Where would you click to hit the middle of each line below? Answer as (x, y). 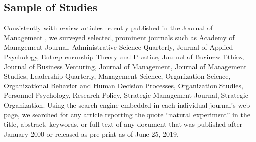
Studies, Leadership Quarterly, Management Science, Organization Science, (117, 76)
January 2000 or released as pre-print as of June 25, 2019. (91, 133)
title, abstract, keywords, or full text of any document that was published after (123, 124)
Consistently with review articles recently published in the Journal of (109, 28)
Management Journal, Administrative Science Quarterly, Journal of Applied (119, 47)
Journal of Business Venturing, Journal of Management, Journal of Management (125, 66)
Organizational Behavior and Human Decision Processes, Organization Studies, (124, 85)
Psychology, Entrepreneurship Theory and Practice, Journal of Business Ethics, (124, 56)
